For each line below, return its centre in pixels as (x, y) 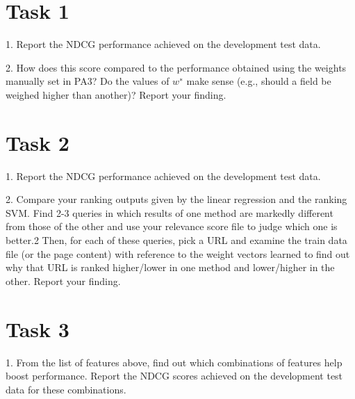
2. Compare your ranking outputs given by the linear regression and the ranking (176, 199)
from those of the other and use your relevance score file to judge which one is (172, 226)
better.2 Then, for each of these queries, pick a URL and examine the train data (176, 240)
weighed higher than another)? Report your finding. (116, 94)
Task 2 (38, 142)
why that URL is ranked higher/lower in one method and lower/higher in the (170, 267)
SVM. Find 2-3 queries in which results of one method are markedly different (170, 212)
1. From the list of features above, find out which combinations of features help (174, 362)
